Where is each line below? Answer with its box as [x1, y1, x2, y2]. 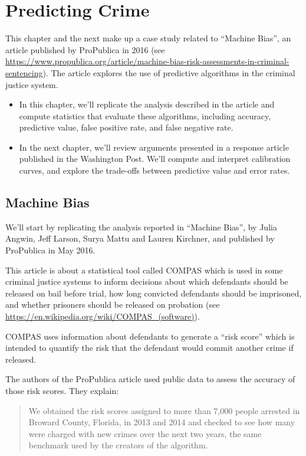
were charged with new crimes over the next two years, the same [28, 427, 262, 439]
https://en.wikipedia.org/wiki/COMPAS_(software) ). [5, 310, 200, 323]
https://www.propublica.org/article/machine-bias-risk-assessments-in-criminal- [5, 55, 289, 67]
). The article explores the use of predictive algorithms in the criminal [42, 66, 295, 79]
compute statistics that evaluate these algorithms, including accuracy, [19, 109, 271, 122]
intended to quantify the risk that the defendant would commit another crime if [5, 341, 294, 354]
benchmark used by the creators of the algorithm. [28, 439, 208, 451]
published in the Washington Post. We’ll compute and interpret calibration [19, 152, 291, 165]
